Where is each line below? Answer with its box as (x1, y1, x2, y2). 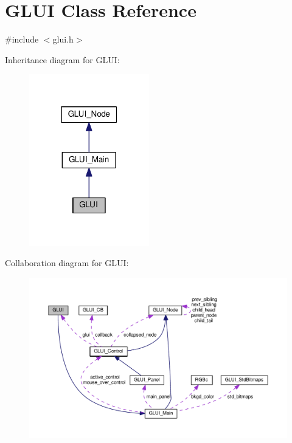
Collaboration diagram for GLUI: (5, 256, 129, 269)
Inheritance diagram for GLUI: (5, 53, 120, 66)
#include (5, 33, 39, 46)
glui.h (52, 33, 74, 46)
